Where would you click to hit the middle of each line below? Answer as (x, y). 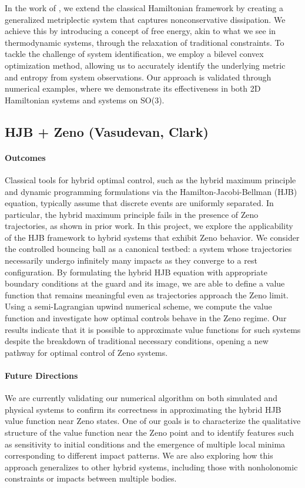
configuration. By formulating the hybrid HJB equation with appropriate (136, 272)
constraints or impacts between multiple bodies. (91, 478)
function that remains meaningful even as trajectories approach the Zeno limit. (147, 295)
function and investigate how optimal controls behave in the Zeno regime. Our (146, 318)
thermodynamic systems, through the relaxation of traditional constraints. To (145, 42)
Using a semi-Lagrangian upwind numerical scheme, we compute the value (138, 306)
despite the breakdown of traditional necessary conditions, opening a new (137, 341)
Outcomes (25, 157)
